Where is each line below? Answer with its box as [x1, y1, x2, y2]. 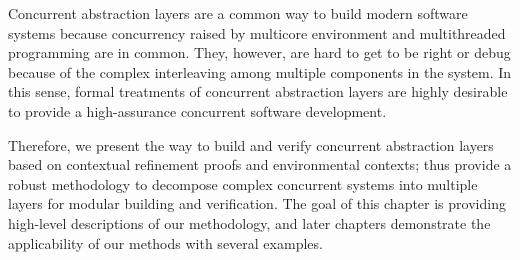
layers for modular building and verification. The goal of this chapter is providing [8, 193, 506, 214]
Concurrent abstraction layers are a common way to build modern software [8, 3, 468, 23]
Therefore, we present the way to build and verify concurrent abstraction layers [8, 134, 494, 155]
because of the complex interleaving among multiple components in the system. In [8, 61, 512, 82]
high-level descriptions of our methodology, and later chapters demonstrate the [8, 212, 491, 233]
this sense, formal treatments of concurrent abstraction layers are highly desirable [8, 81, 508, 102]
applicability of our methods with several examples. [8, 232, 323, 253]
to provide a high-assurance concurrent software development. [8, 100, 387, 121]
